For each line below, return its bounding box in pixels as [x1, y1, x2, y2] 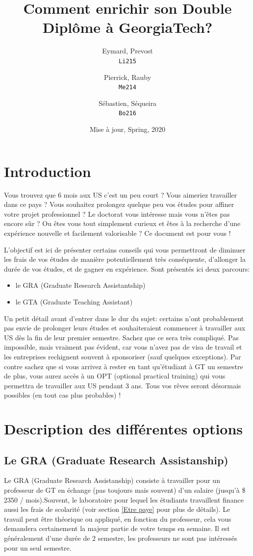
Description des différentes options [4, 419, 243, 439]
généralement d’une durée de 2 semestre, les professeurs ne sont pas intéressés [4, 533, 237, 543]
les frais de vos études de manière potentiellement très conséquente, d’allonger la [4, 254, 246, 264]
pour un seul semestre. [4, 542, 72, 553]
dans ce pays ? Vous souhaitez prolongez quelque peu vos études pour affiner [4, 199, 234, 209]
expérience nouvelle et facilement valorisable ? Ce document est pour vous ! [4, 227, 231, 238]
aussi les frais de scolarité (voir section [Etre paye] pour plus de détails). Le [4, 504, 230, 514]
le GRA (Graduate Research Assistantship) [15, 280, 146, 290]
